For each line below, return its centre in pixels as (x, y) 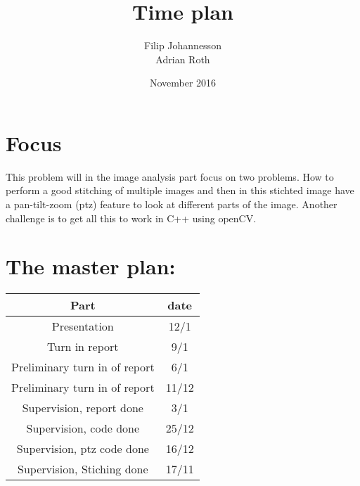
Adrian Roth (183, 59)
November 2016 (183, 83)
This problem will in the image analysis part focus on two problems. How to (170, 176)
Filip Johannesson (183, 45)
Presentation (83, 326)
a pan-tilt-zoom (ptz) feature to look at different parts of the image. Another (172, 204)
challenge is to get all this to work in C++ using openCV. (131, 218)
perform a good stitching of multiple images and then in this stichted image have (180, 190)
